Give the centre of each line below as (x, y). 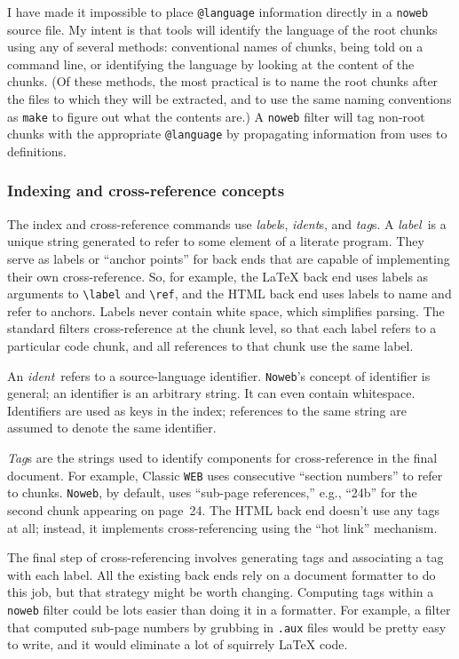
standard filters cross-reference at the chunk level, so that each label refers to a (222, 328)
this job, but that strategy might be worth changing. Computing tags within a (221, 592)
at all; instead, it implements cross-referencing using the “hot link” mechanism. (222, 527)
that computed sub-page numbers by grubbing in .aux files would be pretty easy (227, 627)
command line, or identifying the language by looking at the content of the (211, 64)
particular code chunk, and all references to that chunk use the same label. (210, 345)
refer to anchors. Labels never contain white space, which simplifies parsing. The (226, 310)
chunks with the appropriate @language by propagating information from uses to (227, 134)
